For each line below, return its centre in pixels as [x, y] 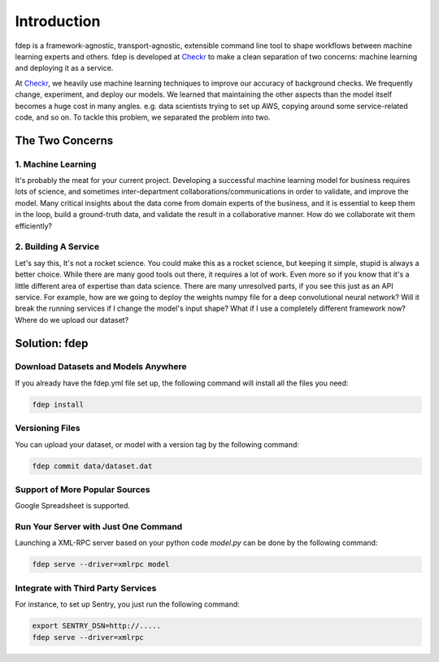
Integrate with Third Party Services [86, 588]
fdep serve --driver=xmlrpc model [101, 564]
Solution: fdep [52, 343]
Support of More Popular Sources [83, 490]
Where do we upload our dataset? [72, 320]
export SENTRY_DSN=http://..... [97, 626]
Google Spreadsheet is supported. [72, 506]
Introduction [58, 21]
